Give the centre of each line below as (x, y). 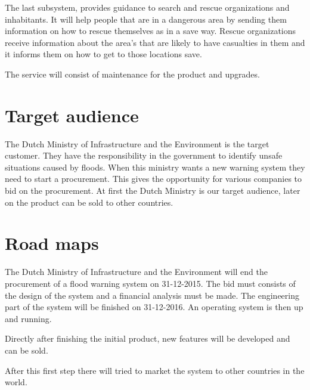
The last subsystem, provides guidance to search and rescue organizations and (147, 7)
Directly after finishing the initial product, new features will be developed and (148, 338)
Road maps (52, 243)
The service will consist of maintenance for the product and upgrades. (132, 74)
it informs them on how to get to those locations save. (103, 54)
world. (16, 382)
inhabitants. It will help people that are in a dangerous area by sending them (146, 19)
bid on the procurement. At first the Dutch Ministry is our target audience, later (153, 191)
